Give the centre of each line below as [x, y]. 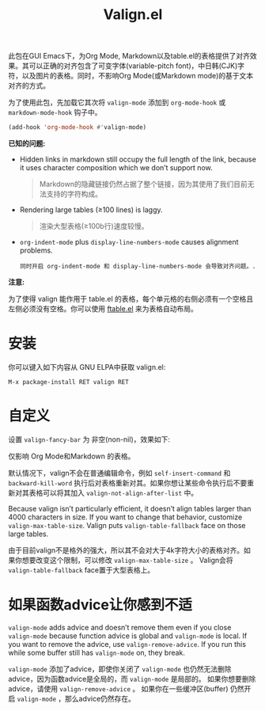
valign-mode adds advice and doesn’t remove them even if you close [120, 627]
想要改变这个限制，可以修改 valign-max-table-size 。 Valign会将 [127, 560]
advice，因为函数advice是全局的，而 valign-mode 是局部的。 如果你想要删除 [132, 679]
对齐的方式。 [29, 86]
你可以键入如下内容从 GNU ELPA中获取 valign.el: [87, 367]
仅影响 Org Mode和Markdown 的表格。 [72, 456]
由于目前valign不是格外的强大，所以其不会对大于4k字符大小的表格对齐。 [126, 550]
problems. [36, 250]
